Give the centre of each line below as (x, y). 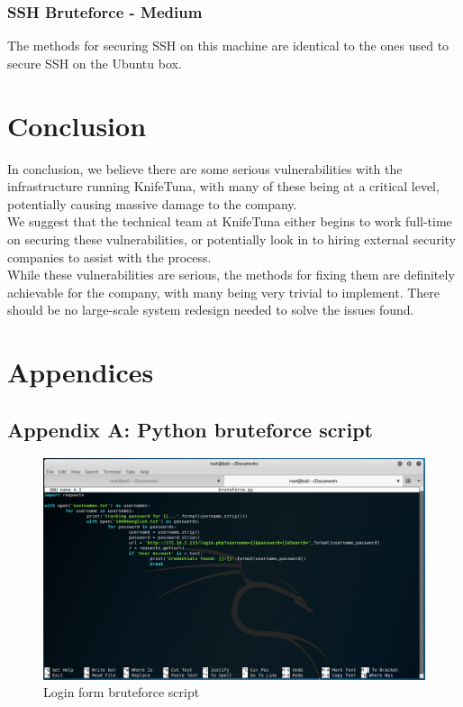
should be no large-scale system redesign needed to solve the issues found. (211, 310)
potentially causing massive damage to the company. (152, 203)
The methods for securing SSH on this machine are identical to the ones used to (228, 46)
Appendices (81, 372)
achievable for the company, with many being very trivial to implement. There (224, 292)
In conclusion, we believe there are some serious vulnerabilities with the (205, 168)
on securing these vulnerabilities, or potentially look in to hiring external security (231, 239)
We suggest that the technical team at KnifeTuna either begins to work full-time (230, 221)
